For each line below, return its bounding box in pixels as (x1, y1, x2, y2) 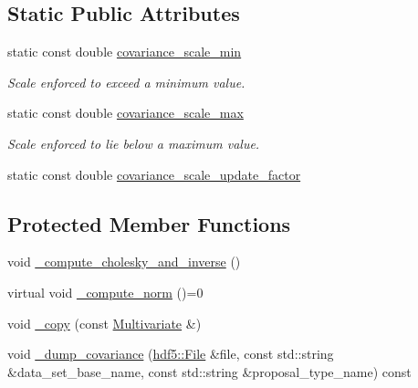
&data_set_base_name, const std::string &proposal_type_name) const (7, 362, 412, 381)
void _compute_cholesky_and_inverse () (7, 252, 241, 271)
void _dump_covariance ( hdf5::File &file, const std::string (7, 344, 334, 363)
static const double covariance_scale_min (7, 42, 242, 61)
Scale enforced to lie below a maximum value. (7, 133, 260, 152)
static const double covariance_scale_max (7, 103, 244, 122)
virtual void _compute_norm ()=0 (7, 282, 204, 301)
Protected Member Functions (7, 209, 291, 237)
